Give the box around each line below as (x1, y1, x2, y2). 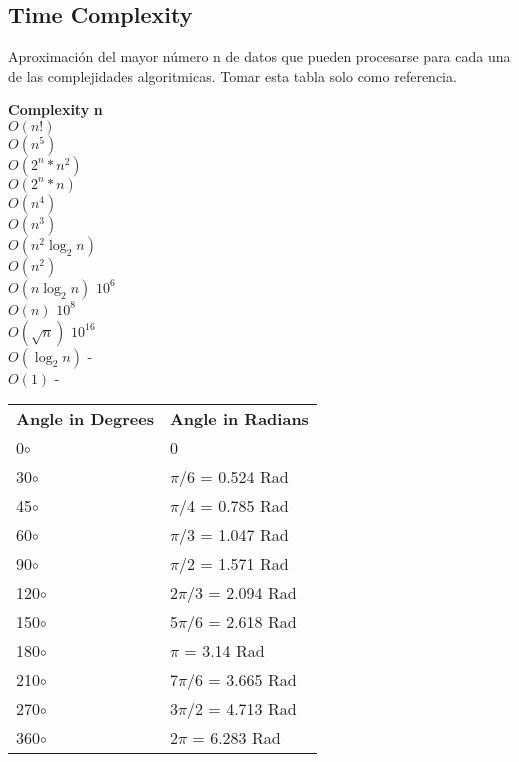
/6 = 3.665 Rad (187, 668, 297, 692)
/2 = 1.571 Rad (179, 552, 289, 576)
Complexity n (8, 99, 103, 120)
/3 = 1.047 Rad (179, 523, 289, 547)
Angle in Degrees (16, 407, 154, 431)
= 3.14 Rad (184, 639, 265, 663)
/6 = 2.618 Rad (187, 610, 297, 634)
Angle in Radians (169, 407, 309, 431)
